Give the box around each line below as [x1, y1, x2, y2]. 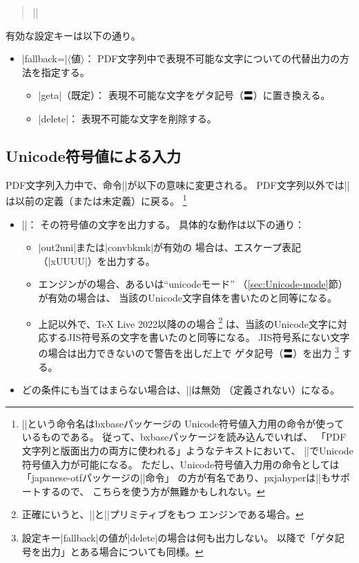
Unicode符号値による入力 [6, 145, 182, 166]
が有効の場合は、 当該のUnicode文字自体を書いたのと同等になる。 [38, 290, 338, 304]
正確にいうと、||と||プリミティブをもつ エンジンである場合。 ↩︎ [21, 507, 304, 522]
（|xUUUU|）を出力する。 [38, 253, 155, 268]
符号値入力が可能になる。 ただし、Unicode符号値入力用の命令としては [21, 456, 340, 471]
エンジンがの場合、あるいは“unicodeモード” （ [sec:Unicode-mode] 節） [38, 277, 348, 291]
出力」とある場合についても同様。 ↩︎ [41, 544, 204, 558]
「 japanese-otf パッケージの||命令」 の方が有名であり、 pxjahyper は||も [21, 470, 331, 485]
